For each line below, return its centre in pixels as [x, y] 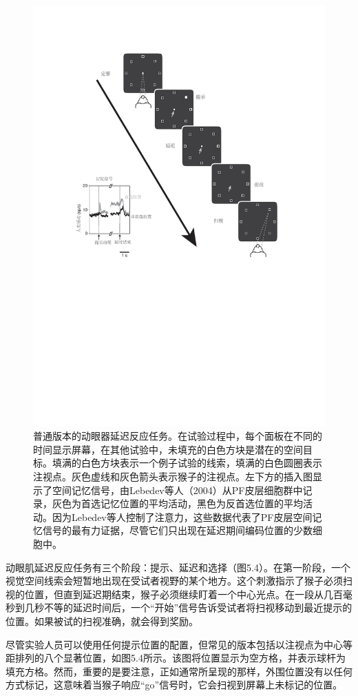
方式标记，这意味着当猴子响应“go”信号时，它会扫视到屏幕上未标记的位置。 [174, 685]
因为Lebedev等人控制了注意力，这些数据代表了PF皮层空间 [182, 516]
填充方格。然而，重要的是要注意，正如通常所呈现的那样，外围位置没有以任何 [179, 671]
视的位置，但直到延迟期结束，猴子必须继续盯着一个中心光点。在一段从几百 [174, 594]
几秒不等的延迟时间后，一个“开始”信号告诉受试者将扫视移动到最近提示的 [188, 607]
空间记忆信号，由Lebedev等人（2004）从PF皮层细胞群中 [177, 490]
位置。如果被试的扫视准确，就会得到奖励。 [102, 621]
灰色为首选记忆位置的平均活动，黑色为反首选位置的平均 [177, 503]
